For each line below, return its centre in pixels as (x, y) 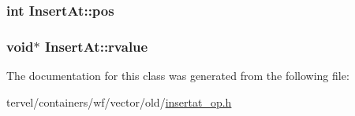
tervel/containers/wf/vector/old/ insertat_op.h (119, 101)
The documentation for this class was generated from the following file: (178, 76)
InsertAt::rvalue (96, 46)
